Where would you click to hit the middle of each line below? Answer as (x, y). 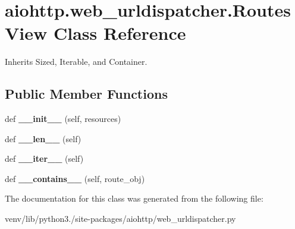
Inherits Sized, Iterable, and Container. (76, 62)
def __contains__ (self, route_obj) (75, 178)
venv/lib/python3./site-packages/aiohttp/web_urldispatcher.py (120, 219)
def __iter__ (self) (44, 159)
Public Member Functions (86, 94)
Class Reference (120, 33)
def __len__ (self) (43, 138)
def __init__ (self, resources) (63, 119)
